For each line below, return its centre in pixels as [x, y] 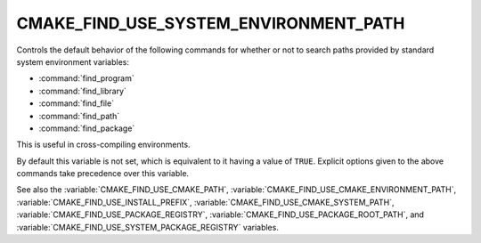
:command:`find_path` [79, 116]
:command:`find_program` [86, 78]
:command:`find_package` [87, 128]
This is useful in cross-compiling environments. [103, 145]
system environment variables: [73, 61]
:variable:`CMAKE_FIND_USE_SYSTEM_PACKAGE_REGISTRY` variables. [148, 227]
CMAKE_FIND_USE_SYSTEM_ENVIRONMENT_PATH [211, 23]
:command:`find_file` [77, 103]
